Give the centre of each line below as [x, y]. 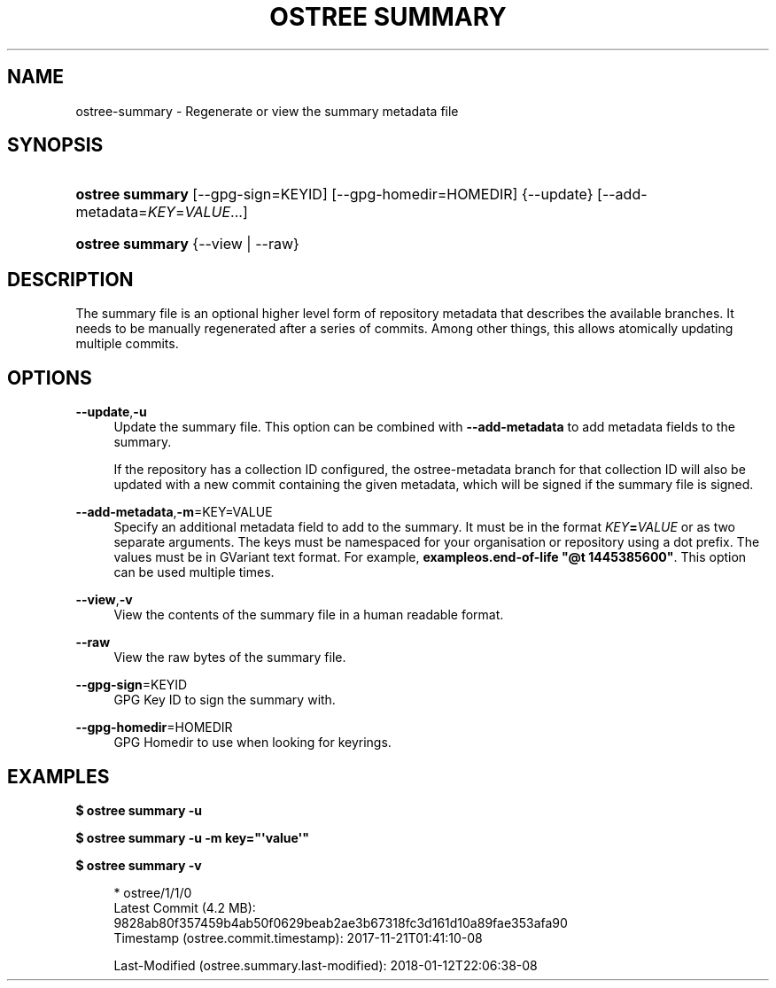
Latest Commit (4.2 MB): [185, 907]
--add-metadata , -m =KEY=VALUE [174, 512]
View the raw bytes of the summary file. [230, 657]
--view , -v [104, 600]
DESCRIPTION [70, 279]
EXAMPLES [58, 776]
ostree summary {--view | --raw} [187, 244]
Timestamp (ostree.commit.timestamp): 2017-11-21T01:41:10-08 [298, 937]
